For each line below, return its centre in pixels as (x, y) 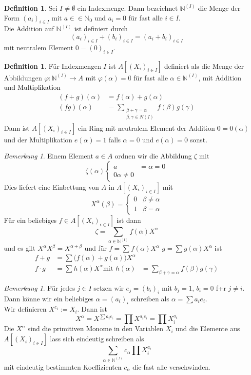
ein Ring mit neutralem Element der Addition (146, 128)
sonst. (199, 139)
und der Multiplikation (38, 139)
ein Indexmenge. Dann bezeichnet (127, 8)
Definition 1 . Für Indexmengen (53, 66)
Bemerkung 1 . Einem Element (49, 156)
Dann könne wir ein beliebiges (49, 298)
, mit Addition (220, 77)
